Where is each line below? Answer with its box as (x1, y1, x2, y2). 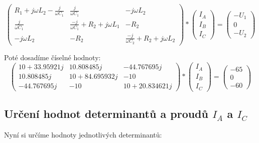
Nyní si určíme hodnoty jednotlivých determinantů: (4, 129, 162, 140)
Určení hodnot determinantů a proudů (4, 106, 208, 121)
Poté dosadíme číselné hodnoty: (4, 52, 101, 62)
